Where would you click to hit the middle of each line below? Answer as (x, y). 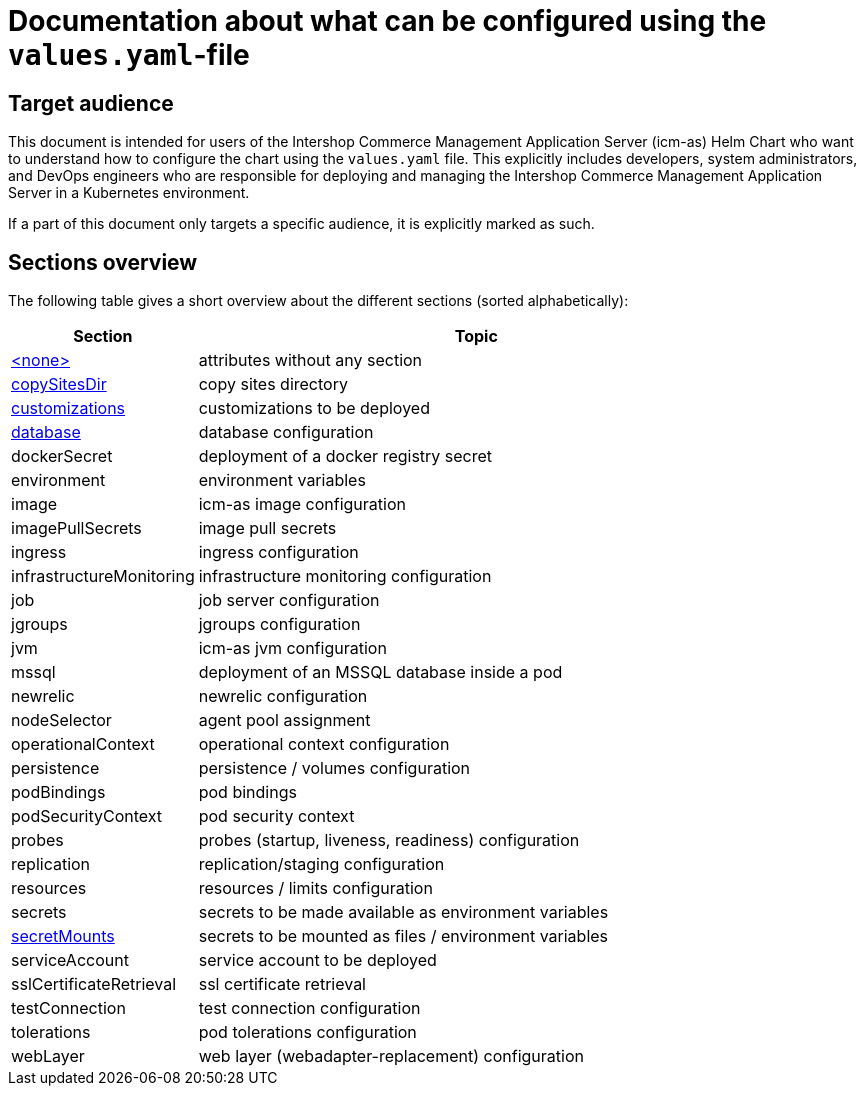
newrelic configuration (283, 696)
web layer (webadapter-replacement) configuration (391, 1056)
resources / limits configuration (315, 888)
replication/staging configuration (321, 864)
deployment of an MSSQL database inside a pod (380, 672)
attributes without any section (310, 360)
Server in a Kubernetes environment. (129, 193)
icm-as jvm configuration (292, 648)
